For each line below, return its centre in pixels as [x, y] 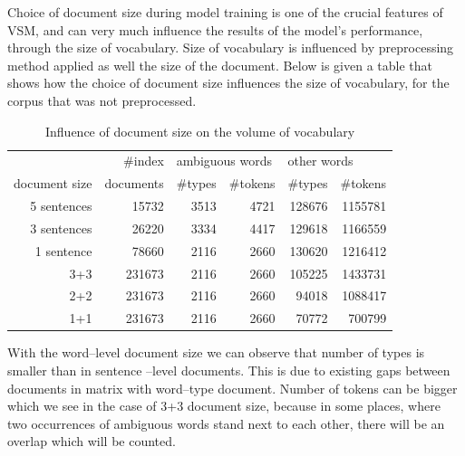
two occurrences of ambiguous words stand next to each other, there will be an [226, 423]
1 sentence [63, 250]
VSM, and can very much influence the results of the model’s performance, [215, 29]
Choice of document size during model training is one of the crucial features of [225, 12]
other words [320, 161]
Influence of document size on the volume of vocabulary [200, 131]
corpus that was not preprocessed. [102, 100]
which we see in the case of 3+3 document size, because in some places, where [224, 406]
